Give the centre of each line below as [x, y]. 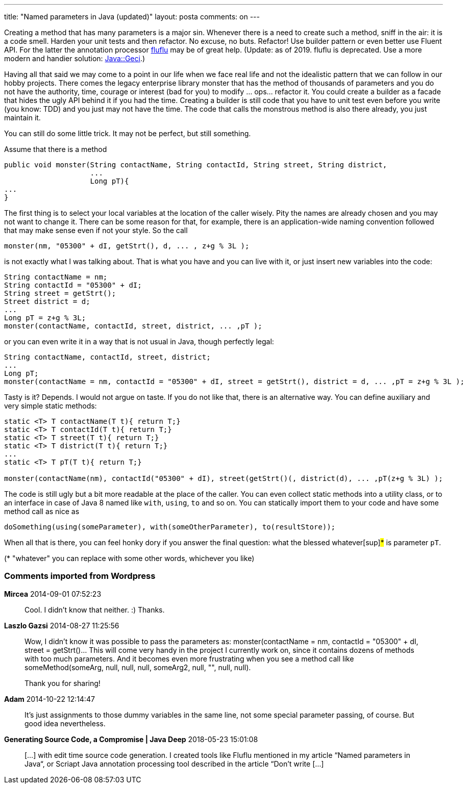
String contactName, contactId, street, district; [107, 357]
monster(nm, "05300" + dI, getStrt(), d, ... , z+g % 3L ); [127, 246]
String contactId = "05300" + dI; [73, 285]
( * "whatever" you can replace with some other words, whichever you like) [129, 558]
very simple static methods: [51, 406]
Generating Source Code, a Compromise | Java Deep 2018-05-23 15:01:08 [131, 739]
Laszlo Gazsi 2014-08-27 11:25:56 [62, 625]
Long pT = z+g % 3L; [45, 318]
